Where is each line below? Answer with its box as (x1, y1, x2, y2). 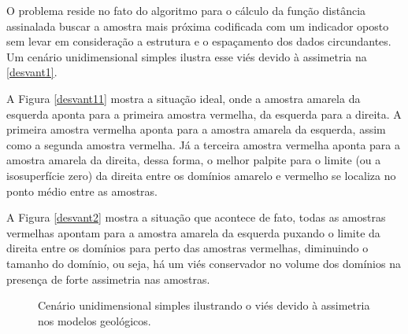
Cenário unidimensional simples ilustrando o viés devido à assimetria (38, 297, 370, 314)
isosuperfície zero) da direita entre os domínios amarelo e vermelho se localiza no (6, 167, 396, 183)
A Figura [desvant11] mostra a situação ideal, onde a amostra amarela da (6, 90, 361, 106)
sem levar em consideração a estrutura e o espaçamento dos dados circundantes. (6, 33, 391, 50)
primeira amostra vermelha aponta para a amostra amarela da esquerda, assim (6, 121, 386, 138)
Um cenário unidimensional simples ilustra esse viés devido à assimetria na (6, 48, 367, 64)
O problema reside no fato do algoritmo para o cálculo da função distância (6, 2, 366, 18)
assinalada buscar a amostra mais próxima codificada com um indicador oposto (6, 17, 389, 34)
